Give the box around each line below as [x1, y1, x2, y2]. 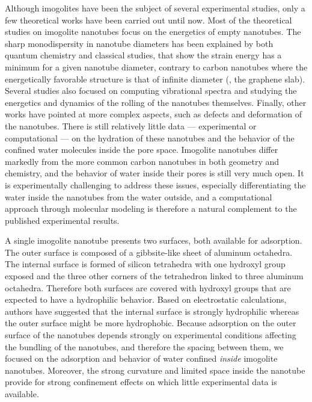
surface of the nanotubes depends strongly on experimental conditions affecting [5, 329, 296, 341]
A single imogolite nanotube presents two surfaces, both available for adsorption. [5, 234, 302, 247]
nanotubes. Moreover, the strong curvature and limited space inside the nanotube [5, 363, 305, 376]
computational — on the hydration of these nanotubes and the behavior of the [5, 131, 295, 144]
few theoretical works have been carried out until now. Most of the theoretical [5, 13, 292, 26]
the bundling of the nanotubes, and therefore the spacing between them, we [5, 340, 284, 353]
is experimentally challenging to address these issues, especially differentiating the [5, 178, 306, 191]
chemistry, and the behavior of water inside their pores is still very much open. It [5, 167, 304, 179]
